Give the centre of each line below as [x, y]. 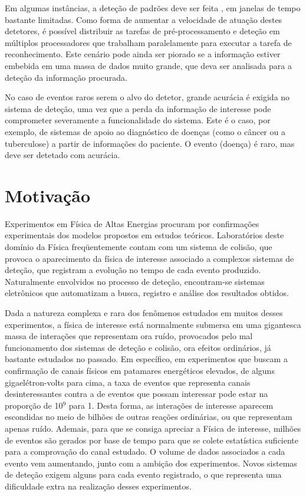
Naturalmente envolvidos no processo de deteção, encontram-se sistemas [135, 281]
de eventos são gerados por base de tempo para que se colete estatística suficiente [152, 440]
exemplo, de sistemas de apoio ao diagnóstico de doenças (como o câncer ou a [145, 131]
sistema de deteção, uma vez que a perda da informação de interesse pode [138, 108]
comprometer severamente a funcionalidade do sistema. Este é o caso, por [138, 120]
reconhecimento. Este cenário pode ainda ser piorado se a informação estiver [143, 54]
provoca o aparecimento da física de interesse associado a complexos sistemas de [149, 258]
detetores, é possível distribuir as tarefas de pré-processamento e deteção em [142, 31]
